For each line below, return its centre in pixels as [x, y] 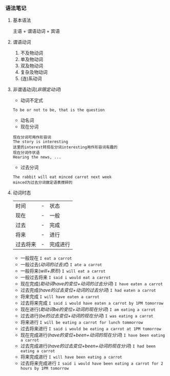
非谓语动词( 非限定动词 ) [37, 90]
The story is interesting [40, 142]
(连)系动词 [31, 78]
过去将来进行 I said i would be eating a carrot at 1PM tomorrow [91, 329]
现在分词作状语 [26, 153]
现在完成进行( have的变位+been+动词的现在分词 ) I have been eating [93, 335]
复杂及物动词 [34, 72]
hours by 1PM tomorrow [45, 369]
